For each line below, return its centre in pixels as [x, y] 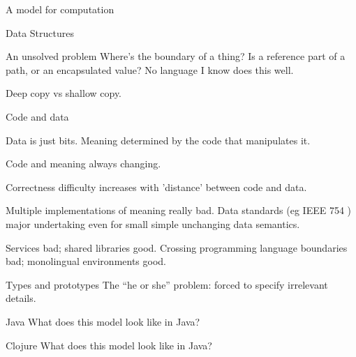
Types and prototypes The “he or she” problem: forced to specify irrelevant [167, 284]
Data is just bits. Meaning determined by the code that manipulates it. [158, 140]
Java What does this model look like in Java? [103, 321]
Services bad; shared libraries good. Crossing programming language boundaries [177, 247]
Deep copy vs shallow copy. [64, 93]
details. [21, 298]
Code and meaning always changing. [83, 164]
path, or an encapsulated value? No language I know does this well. [150, 69]
